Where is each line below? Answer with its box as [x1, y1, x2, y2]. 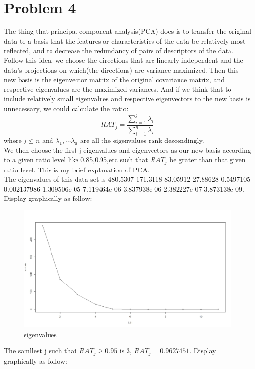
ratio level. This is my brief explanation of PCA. [4, 164, 150, 174]
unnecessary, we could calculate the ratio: [4, 103, 128, 113]
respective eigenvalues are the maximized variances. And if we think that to [4, 84, 231, 94]
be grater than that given [169, 154, 246, 165]
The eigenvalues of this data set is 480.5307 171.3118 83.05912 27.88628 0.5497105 [4, 174, 251, 184]
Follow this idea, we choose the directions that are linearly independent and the [4, 55, 243, 65]
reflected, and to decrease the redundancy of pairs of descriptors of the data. [4, 45, 233, 56]
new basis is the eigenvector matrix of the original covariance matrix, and [4, 74, 225, 85]
